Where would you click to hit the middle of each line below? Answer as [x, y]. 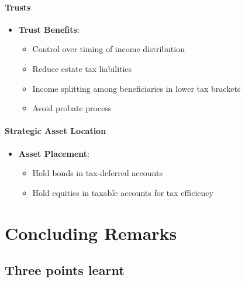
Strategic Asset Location [56, 131]
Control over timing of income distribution [108, 49]
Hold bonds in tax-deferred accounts [97, 173]
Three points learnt [65, 270]
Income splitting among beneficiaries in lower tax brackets [137, 88]
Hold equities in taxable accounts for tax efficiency [123, 192]
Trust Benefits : [49, 29]
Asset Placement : [54, 153]
